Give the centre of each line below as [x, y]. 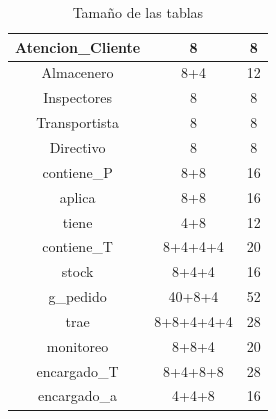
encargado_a [78, 395]
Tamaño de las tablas [138, 12]
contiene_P [77, 171]
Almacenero [77, 72]
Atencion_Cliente [78, 46]
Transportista [77, 122]
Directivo [77, 146]
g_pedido [77, 296]
